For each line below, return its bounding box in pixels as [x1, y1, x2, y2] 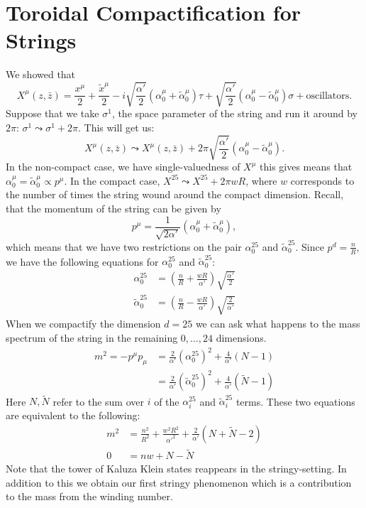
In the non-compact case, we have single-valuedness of [6, 159, 240, 174]
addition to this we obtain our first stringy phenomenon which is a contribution [6, 475, 352, 490]
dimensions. [216, 330, 267, 345]
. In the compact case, [64, 173, 160, 188]
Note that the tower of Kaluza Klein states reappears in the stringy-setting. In [6, 461, 347, 476]
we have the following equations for [6, 254, 159, 269]
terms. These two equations [235, 394, 355, 409]
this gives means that [260, 159, 353, 174]
